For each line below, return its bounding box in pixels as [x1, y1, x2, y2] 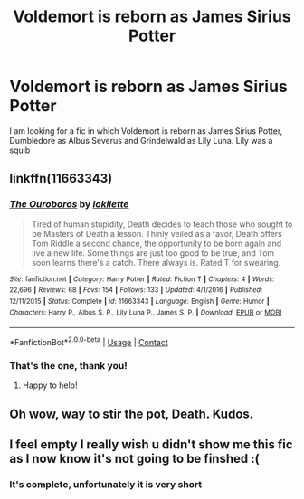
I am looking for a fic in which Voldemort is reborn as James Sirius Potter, [9, 125, 283, 137]
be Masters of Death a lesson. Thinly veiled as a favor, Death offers [31, 228, 283, 239]
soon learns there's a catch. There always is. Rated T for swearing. [31, 257, 281, 268]
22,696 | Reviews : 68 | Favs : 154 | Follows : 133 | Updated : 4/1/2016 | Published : [9, 286, 263, 295]
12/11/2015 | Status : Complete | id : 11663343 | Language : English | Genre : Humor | [9, 297, 270, 306]
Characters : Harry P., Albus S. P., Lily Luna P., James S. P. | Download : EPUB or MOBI [9, 307, 282, 317]
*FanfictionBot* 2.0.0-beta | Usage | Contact [9, 335, 169, 347]
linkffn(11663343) [9, 171, 113, 186]
